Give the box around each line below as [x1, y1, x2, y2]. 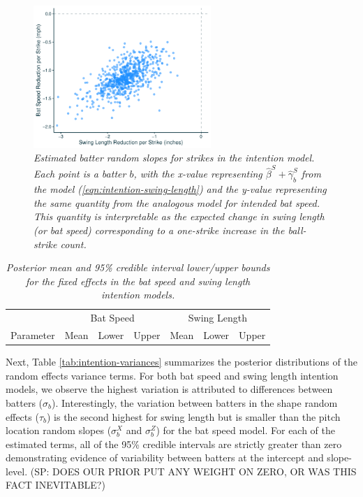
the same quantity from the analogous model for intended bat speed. [34, 195, 320, 210]
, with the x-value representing [133, 166, 262, 181]
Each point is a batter [34, 166, 126, 181]
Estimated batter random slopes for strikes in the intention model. [34, 150, 315, 165]
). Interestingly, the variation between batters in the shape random [52, 395, 338, 410]
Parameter [10, 328, 55, 343]
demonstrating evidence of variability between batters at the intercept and [6, 450, 324, 465]
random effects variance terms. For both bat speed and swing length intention [6, 368, 339, 382]
